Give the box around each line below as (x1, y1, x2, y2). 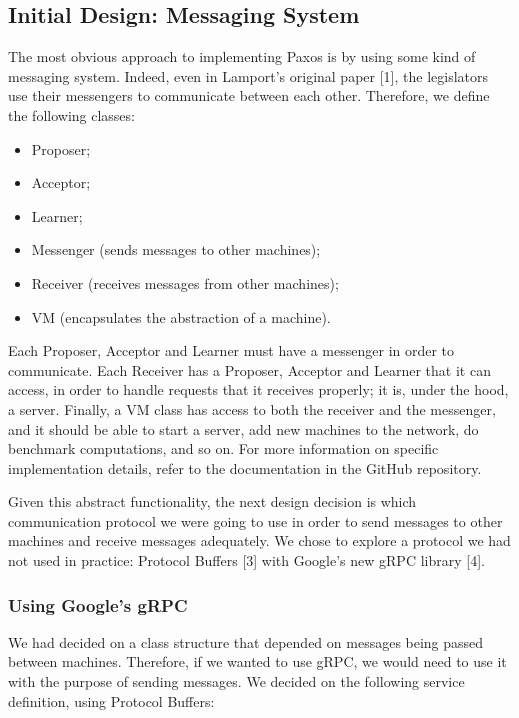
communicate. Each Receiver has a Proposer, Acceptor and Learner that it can (8, 359, 491, 380)
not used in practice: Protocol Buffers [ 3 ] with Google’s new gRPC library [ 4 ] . (8, 550, 485, 571)
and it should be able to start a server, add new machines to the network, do (8, 418, 479, 439)
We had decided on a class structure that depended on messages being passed (8, 631, 484, 652)
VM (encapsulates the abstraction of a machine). (31, 306, 331, 327)
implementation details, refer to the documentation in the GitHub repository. (8, 457, 482, 478)
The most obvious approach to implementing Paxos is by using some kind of (8, 46, 476, 67)
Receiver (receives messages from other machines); (31, 272, 339, 293)
